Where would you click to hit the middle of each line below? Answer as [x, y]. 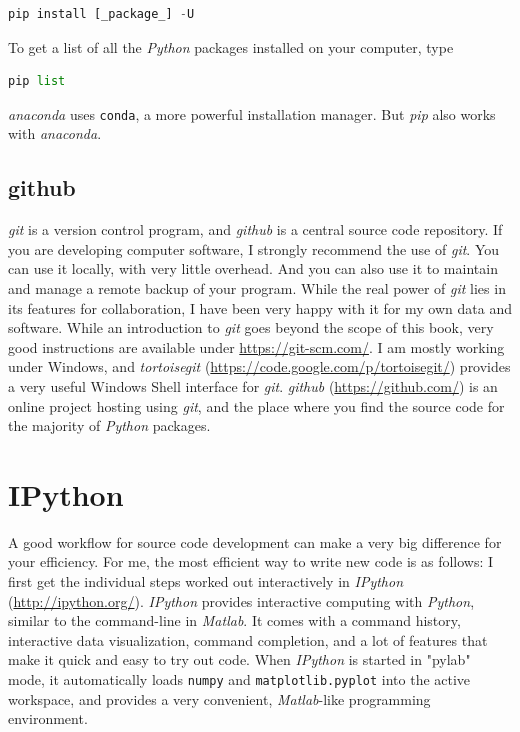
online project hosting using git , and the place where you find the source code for [256, 405]
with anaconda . [55, 133]
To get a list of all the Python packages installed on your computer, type [231, 46]
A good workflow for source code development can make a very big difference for [255, 541]
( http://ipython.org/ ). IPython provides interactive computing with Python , [241, 600]
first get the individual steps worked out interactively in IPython [206, 581]
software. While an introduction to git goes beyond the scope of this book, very [251, 327]
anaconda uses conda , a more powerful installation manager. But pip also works [252, 113]
